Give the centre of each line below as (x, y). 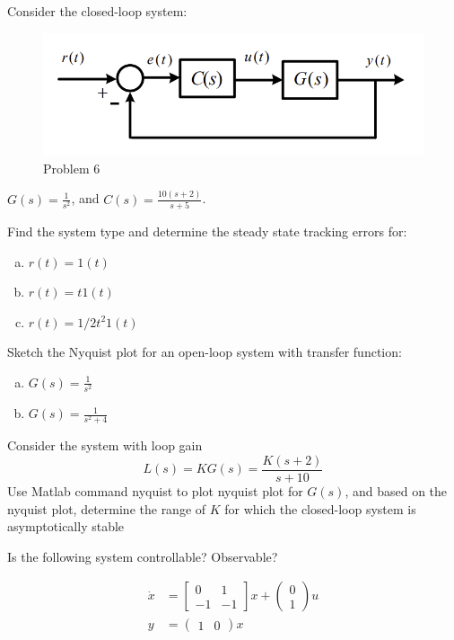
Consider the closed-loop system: (97, 11)
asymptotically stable (66, 526)
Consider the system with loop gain (105, 445)
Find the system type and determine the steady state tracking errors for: (207, 231)
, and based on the (396, 490)
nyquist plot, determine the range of (107, 508)
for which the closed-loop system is (320, 508)
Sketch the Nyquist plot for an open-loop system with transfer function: (205, 352)
